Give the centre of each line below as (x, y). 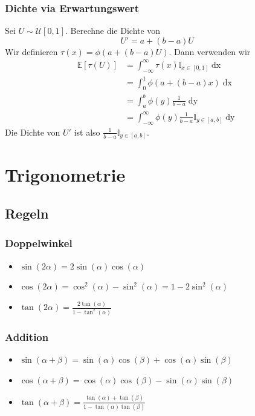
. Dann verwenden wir (210, 51)
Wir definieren (31, 51)
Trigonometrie (65, 175)
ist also (87, 132)
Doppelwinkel (39, 243)
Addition (27, 336)
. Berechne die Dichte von (113, 31)
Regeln (27, 213)
